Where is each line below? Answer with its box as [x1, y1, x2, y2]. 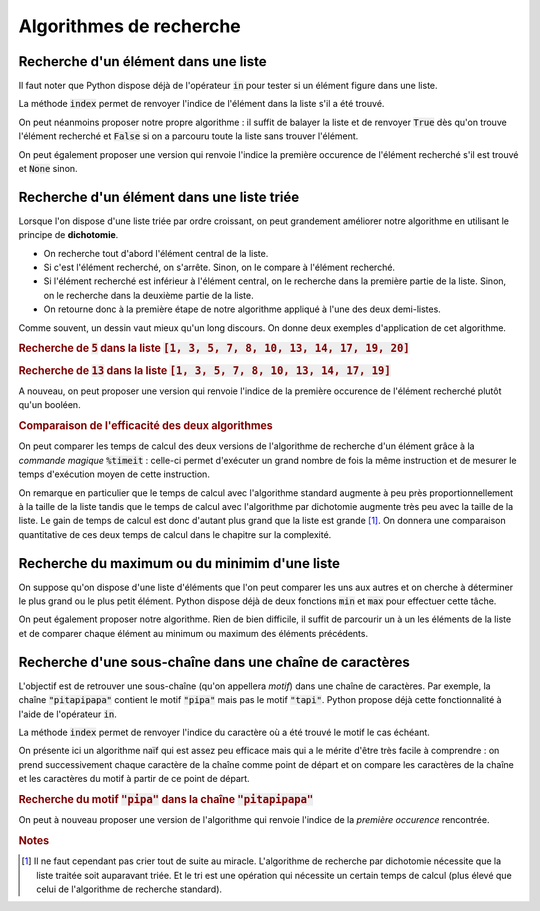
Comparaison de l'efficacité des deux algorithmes [18, 419, 274, 433]
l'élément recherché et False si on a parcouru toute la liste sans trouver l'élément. [18, 130, 359, 142]
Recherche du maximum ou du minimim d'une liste [18, 555, 340, 572]
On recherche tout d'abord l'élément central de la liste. [43, 247, 269, 259]
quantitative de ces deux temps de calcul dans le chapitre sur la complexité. [18, 528, 332, 540]
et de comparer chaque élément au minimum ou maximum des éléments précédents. [18, 627, 369, 639]
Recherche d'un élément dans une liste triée [18, 188, 300, 205]
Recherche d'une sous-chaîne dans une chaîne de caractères [18, 653, 410, 670]
